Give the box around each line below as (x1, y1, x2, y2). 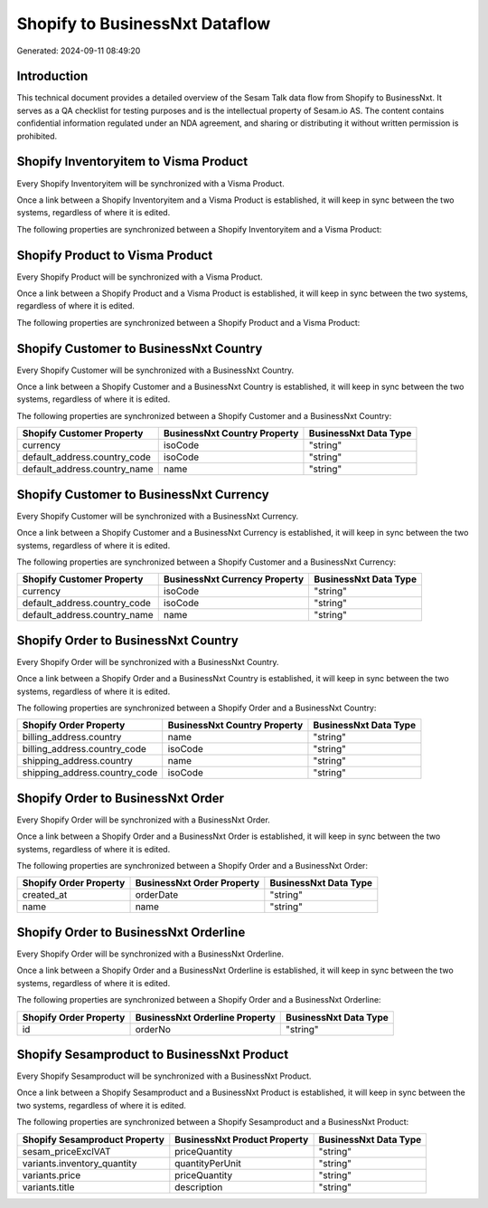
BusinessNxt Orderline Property (135, 1011, 276, 1023)
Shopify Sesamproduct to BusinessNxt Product (16, 1046, 289, 1062)
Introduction (16, 69, 89, 84)
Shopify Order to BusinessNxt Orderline (16, 924, 246, 940)
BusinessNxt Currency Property (163, 573, 305, 585)
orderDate (135, 889, 179, 901)
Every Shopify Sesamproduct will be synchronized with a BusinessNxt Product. (16, 1070, 312, 1081)
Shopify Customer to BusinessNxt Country (16, 340, 263, 357)
